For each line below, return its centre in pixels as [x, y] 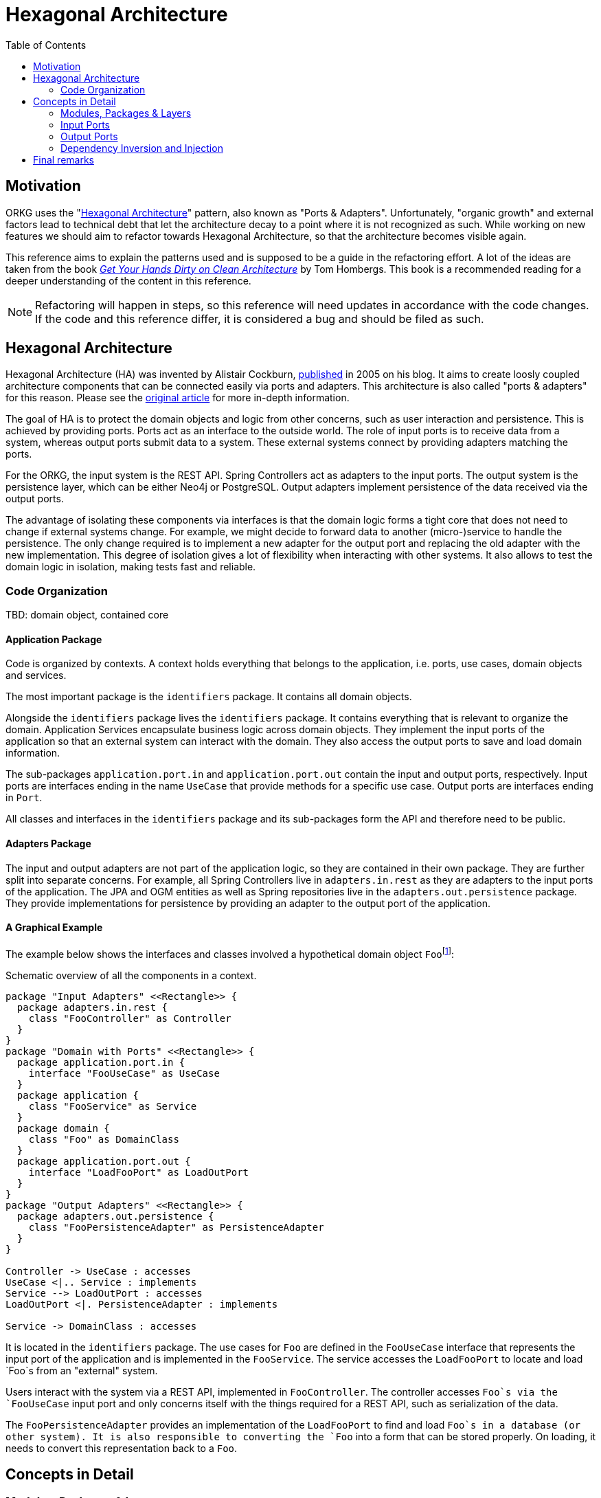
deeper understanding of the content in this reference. [128, 280]
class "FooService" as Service [113, 1106]
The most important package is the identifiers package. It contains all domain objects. [209, 697]
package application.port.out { [104, 1161]
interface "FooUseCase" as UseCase [124, 1073]
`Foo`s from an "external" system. [82, 1370]
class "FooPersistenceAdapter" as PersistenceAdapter [176, 1227]
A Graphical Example [54, 928]
